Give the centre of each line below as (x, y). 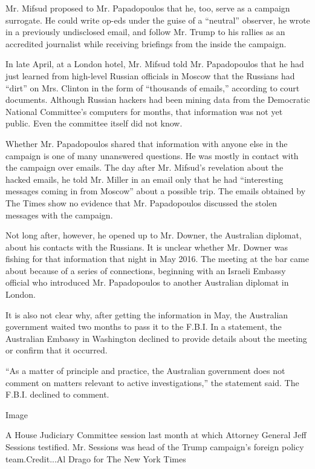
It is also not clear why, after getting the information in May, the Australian (147, 314)
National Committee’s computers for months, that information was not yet (144, 111)
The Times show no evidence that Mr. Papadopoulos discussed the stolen (141, 202)
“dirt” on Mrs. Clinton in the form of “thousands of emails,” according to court (153, 87)
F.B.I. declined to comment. (57, 394)
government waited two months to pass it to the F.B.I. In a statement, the (144, 326)
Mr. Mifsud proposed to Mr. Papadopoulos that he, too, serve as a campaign (148, 8)
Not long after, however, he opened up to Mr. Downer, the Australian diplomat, (154, 235)
